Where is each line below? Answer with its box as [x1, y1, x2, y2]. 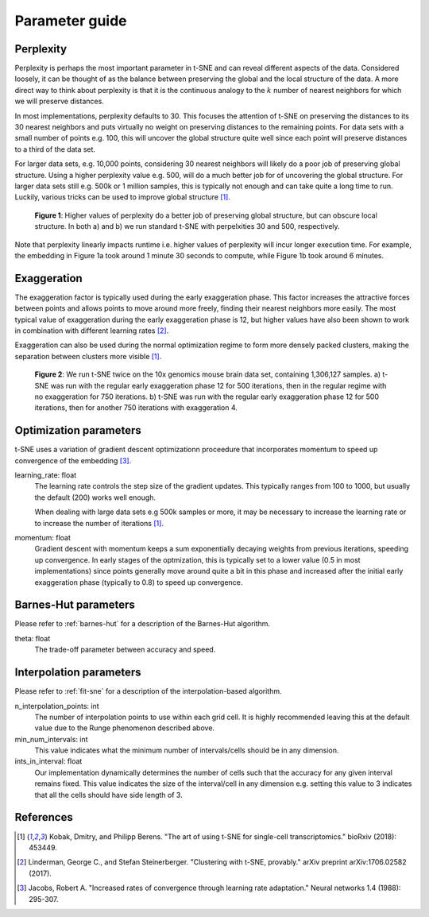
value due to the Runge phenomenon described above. [34, 723, 214, 733]
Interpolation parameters [14, 666, 142, 679]
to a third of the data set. [14, 144, 95, 154]
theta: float [14, 633, 51, 643]
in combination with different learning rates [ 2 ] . [14, 326, 169, 335]
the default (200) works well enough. [34, 493, 157, 502]
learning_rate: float [14, 470, 77, 480]
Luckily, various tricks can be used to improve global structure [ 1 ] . [14, 192, 230, 202]
